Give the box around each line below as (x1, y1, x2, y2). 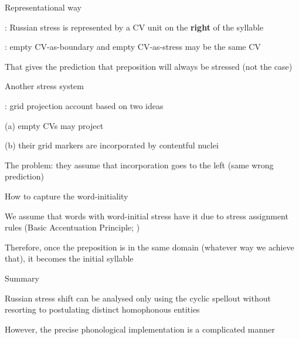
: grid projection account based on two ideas (5, 99, 164, 111)
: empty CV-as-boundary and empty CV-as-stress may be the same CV (5, 40, 261, 53)
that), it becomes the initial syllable (5, 252, 134, 265)
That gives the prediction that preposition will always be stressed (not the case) (5, 60, 293, 72)
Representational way (5, 1, 81, 13)
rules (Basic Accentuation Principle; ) (5, 221, 140, 233)
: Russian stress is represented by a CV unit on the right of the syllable (5, 21, 264, 33)
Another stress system (5, 80, 84, 92)
